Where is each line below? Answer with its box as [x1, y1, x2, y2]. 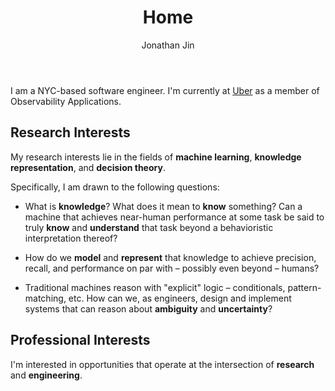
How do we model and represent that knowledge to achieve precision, [24, 251, 317, 263]
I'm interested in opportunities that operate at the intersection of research [10, 358, 315, 370]
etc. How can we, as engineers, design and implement [68, 292, 292, 304]
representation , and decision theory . [10, 161, 166, 173]
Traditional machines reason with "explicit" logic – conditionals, [24, 281, 286, 293]
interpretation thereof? [24, 232, 118, 244]
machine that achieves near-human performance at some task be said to [24, 211, 325, 223]
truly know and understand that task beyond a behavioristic [24, 221, 274, 233]
